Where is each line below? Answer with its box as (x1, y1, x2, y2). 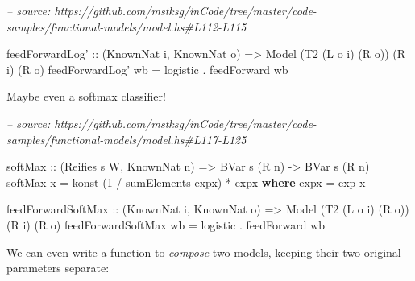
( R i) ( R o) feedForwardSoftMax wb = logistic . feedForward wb (6, 216, 326, 233)
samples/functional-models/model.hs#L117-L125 (6, 130, 247, 147)
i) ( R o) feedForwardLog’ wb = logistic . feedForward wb (6, 60, 288, 77)
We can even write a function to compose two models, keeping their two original (6, 243, 401, 260)
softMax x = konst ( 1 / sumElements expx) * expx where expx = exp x (6, 173, 366, 190)
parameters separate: (6, 259, 110, 276)
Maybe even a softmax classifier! (6, 88, 166, 105)
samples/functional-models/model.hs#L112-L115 (6, 18, 247, 35)
